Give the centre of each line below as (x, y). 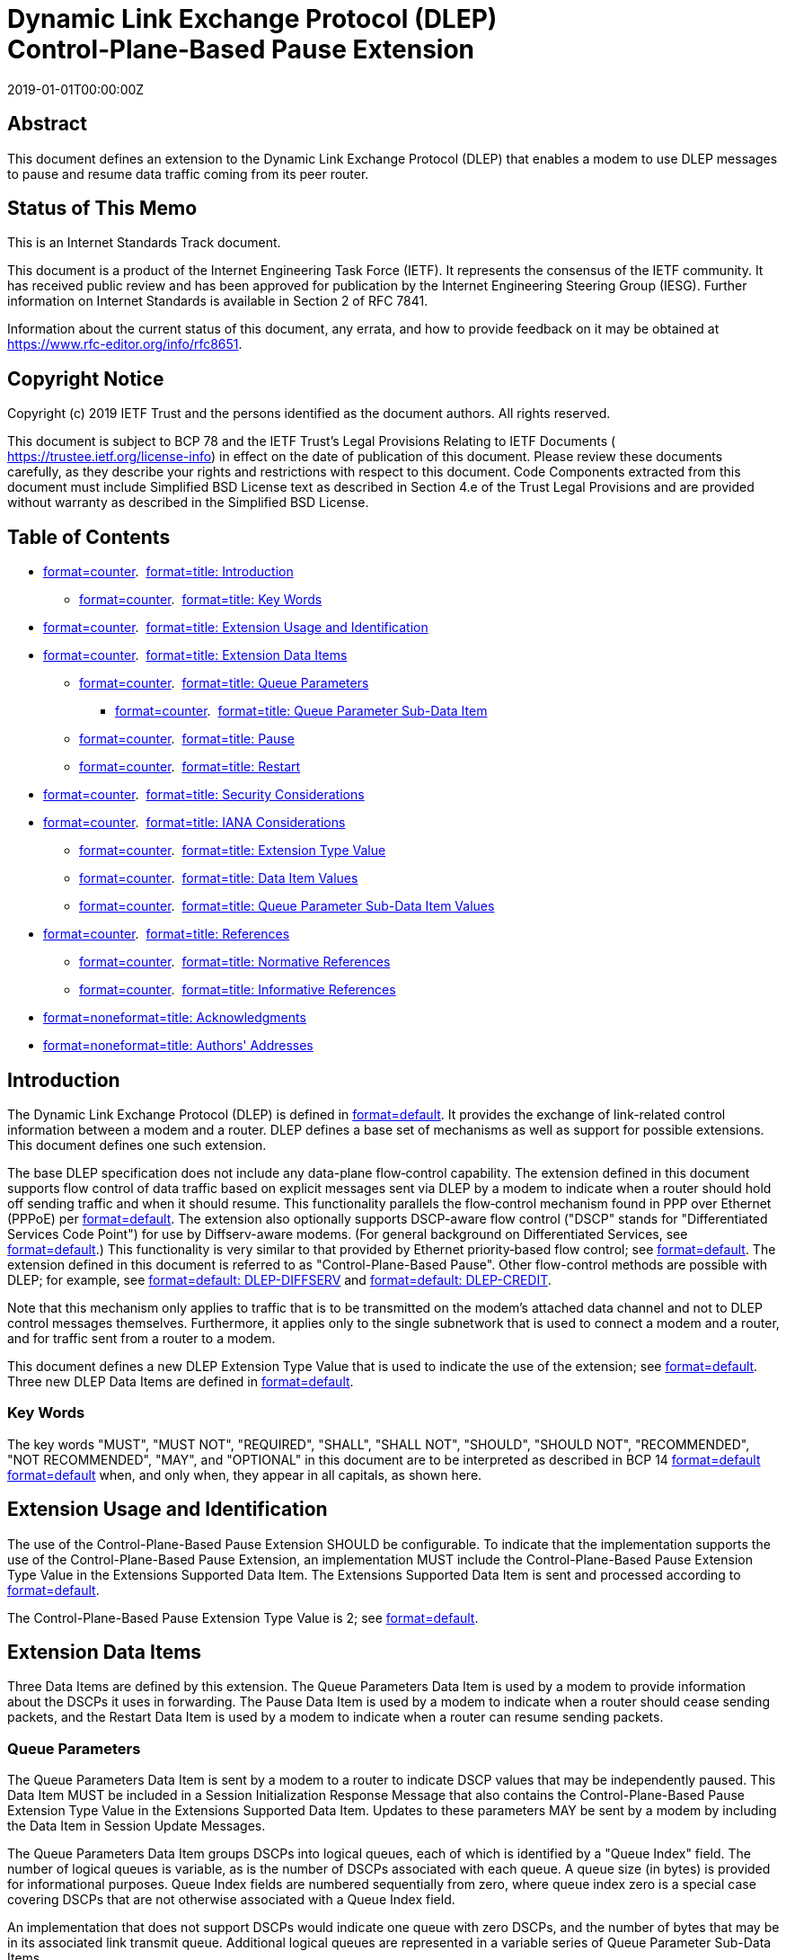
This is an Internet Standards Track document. (144, 243)
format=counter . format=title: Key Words (201, 600)
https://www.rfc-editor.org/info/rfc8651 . (125, 344)
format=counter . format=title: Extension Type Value (233, 851)
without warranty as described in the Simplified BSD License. (188, 503)
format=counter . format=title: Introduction (168, 572)
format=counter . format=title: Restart (190, 767)
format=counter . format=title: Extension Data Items (195, 655)
